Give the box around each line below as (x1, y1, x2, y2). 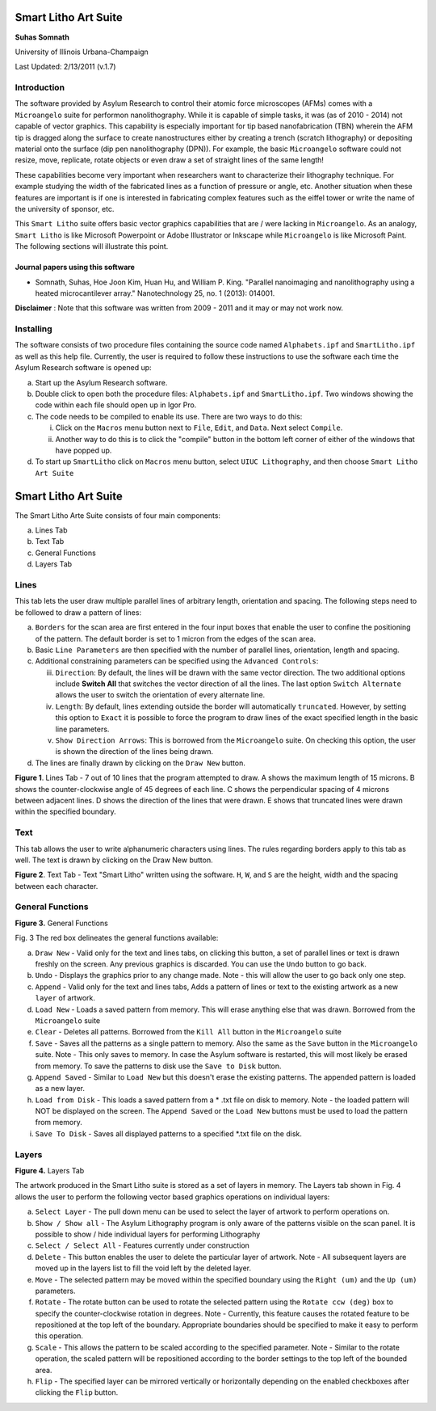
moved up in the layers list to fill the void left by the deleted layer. (35, 1263, 252, 1273)
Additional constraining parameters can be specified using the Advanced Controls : (35, 656, 319, 666)
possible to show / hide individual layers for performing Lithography (35, 1229, 261, 1239)
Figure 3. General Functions (15, 918, 108, 928)
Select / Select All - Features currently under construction (35, 1240, 250, 1250)
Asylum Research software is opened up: (15, 363, 153, 373)
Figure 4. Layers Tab (15, 1166, 85, 1175)
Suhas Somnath (15, 32, 70, 42)
